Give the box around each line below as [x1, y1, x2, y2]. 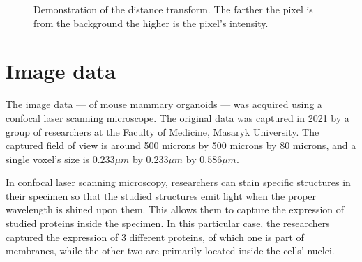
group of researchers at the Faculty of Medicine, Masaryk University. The [6, 124, 319, 139]
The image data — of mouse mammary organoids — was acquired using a [6, 97, 322, 111]
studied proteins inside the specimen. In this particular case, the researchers [6, 216, 330, 231]
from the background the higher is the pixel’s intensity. [33, 15, 269, 30]
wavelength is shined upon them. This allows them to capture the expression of [6, 202, 345, 217]
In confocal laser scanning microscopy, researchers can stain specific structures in [6, 175, 351, 190]
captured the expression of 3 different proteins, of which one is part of [6, 229, 304, 244]
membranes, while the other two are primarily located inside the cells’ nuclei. [6, 243, 335, 258]
